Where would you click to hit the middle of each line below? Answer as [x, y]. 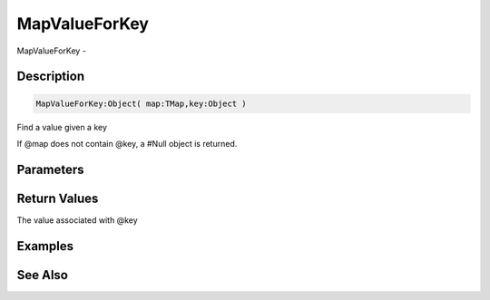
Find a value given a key [62, 127]
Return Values [58, 198]
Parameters [50, 169]
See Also [42, 275]
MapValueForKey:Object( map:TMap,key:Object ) [141, 103]
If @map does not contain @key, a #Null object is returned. [127, 143]
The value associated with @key [77, 220]
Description [51, 77]
